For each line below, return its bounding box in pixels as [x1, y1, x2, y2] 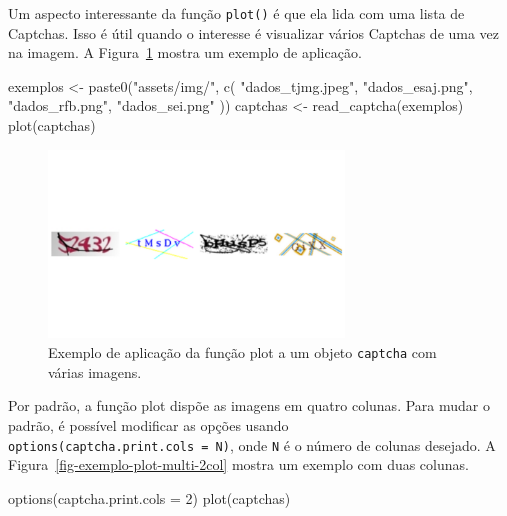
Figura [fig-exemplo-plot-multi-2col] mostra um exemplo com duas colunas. [8, 454, 469, 475]
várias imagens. [48, 361, 142, 382]
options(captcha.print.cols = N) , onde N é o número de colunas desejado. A [8, 434, 496, 455]
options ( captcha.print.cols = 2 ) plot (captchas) [8, 487, 291, 508]
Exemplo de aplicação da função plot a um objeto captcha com [48, 342, 437, 363]
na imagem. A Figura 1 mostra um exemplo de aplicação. [8, 42, 362, 63]
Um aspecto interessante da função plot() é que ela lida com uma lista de [8, 3, 465, 23]
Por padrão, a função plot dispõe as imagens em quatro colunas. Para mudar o [8, 395, 490, 416]
